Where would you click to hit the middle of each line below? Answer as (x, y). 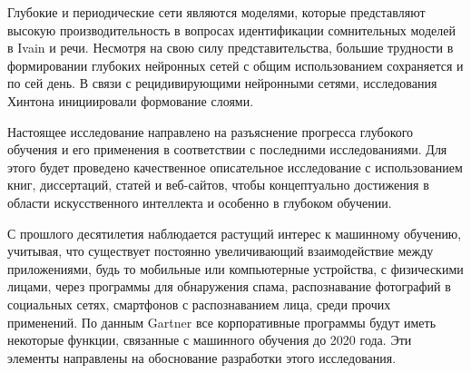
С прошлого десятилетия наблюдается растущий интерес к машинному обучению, (235, 233)
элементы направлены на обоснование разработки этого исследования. (202, 357)
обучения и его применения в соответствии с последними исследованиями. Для (227, 149)
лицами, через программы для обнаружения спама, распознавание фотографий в (229, 286)
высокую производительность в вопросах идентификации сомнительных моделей (231, 29)
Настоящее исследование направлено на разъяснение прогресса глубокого (211, 131)
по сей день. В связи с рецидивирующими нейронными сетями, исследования (222, 83)
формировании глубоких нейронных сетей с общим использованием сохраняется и (235, 65)
